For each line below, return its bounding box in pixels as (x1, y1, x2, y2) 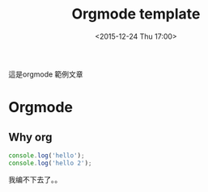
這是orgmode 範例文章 (8, 69, 83, 79)
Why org (8, 130, 53, 144)
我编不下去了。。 (8, 174, 62, 184)
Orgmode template (71, 5, 201, 23)
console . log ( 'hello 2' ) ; (8, 159, 92, 167)
